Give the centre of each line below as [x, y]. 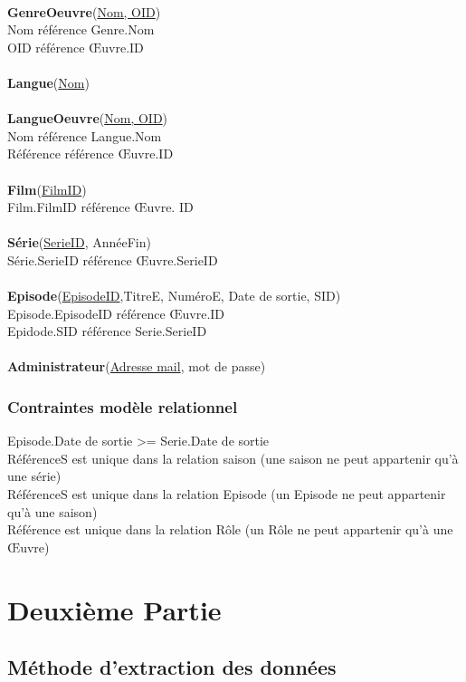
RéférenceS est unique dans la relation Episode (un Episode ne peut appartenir [227, 494]
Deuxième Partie [114, 609]
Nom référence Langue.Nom [85, 135]
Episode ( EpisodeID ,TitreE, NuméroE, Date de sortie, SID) [174, 296]
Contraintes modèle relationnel [123, 406]
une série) [34, 476]
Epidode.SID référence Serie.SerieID [107, 331]
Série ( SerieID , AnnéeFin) [79, 242]
